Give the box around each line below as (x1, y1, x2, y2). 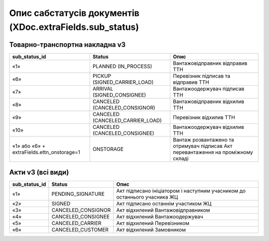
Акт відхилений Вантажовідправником (116, 207, 210, 214)
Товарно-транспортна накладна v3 (9, 40, 126, 49)
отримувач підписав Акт (172, 142, 233, 149)
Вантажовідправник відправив (172, 60, 248, 67)
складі (172, 155, 189, 162)
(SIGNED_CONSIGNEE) (92, 91, 146, 98)
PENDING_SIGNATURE (51, 191, 105, 198)
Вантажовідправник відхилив (172, 98, 245, 105)
